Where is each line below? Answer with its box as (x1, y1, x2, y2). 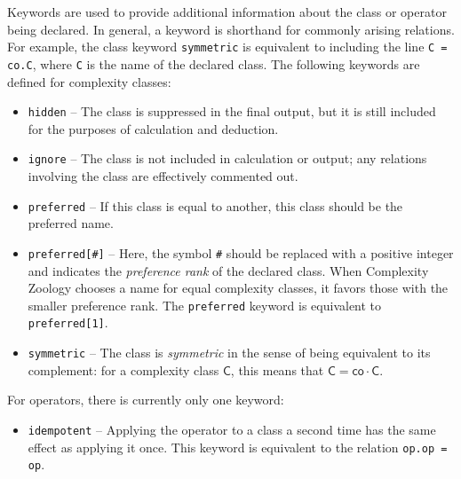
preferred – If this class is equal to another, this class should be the (28, 196, 403, 215)
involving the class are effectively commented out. (28, 167, 298, 185)
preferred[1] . (28, 313, 108, 332)
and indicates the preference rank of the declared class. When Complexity (28, 261, 429, 279)
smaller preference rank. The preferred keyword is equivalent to (28, 295, 382, 314)
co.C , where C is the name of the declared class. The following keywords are (7, 54, 420, 73)
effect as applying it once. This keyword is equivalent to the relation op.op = (28, 437, 448, 456)
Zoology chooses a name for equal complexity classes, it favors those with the (28, 279, 449, 297)
